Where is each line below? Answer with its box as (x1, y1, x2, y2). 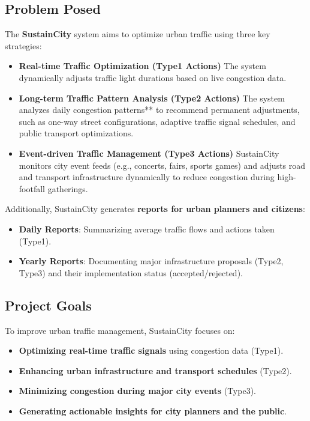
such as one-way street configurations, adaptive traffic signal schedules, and (19, 115, 296, 127)
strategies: (5, 39, 42, 52)
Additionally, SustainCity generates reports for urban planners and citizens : (5, 202, 305, 215)
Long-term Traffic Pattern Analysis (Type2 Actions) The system (19, 91, 285, 104)
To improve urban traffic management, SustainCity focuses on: (5, 324, 235, 336)
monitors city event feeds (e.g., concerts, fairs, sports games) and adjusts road (19, 159, 306, 171)
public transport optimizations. (19, 127, 134, 139)
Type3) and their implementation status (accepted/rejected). (19, 266, 243, 279)
